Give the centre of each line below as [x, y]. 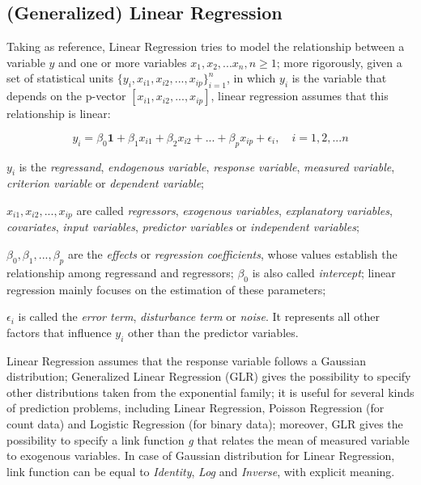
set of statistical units [60, 78]
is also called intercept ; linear [324, 272]
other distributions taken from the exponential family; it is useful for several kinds [210, 392]
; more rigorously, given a [339, 62]
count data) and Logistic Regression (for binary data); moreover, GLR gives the [205, 423]
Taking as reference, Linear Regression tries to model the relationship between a [206, 46]
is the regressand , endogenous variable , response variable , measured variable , [207, 166]
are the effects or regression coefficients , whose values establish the [232, 254]
